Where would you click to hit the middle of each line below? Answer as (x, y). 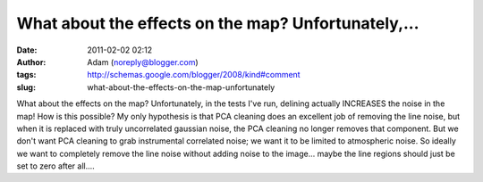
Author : (31, 62)
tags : (26, 75)
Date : (27, 50)
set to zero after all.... (56, 166)
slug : (26, 87)
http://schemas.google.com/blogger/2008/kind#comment (194, 75)
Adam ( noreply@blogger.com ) (143, 62)
